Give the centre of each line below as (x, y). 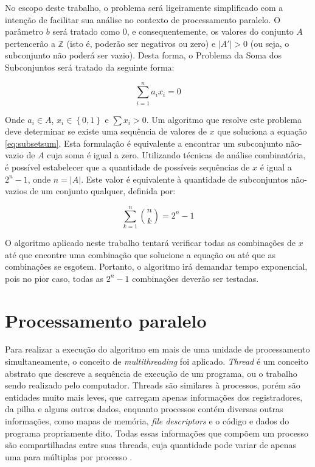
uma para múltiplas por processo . (69, 456)
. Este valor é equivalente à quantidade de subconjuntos (185, 179)
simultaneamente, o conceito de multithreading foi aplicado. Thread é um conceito (157, 361)
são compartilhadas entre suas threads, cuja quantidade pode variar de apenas (151, 445)
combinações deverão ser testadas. (196, 278)
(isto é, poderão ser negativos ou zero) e (141, 43)
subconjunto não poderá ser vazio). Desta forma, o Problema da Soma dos (144, 55)
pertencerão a (30, 43)
